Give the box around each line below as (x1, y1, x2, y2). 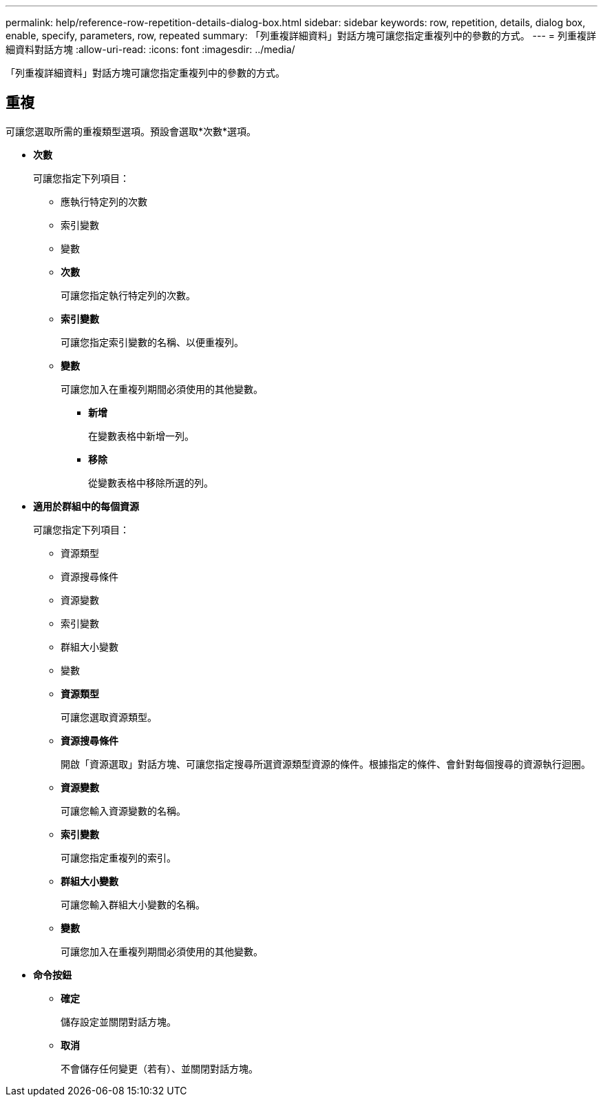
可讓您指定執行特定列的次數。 (61, 289, 195, 301)
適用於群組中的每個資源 (33, 500, 139, 512)
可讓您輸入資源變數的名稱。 (61, 804, 186, 817)
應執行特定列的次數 (61, 195, 147, 207)
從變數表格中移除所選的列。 (88, 476, 213, 489)
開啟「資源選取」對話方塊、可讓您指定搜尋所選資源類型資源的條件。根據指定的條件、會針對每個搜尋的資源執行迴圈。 (61, 757, 591, 770)
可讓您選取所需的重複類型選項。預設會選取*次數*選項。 (6, 125, 257, 137)
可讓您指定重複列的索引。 (61, 851, 176, 864)
